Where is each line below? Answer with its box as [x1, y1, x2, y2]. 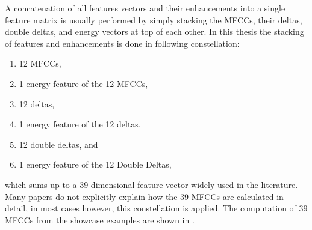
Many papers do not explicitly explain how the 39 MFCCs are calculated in [5, 190, 284, 202]
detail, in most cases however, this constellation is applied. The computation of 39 [5, 202, 308, 214]
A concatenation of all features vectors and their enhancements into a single [5, 2, 285, 14]
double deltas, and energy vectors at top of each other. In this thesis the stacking [5, 25, 304, 38]
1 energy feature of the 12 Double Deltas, [19, 158, 172, 171]
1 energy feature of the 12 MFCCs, [19, 77, 148, 89]
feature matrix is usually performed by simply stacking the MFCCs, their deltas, [5, 13, 302, 26]
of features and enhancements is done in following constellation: [5, 37, 240, 49]
